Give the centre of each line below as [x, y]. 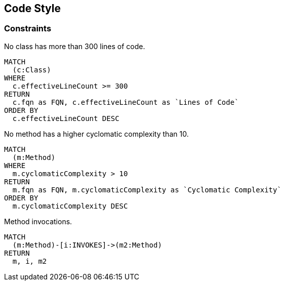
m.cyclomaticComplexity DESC [70, 206]
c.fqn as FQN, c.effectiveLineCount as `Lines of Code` [126, 102]
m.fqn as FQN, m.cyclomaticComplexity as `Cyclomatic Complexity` [147, 190]
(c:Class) [32, 70]
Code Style [32, 8]
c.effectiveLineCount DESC [66, 118]
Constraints [28, 29]
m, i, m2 [30, 261]
